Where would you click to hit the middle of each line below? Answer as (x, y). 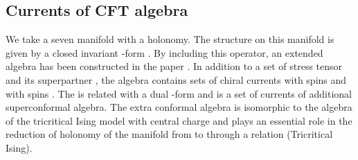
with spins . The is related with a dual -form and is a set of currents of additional (179, 93)
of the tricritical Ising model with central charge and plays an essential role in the (179, 120)
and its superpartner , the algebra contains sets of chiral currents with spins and (176, 79)
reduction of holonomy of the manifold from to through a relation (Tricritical (169, 134)
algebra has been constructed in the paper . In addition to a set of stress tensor (174, 66)
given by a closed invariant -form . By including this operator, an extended (164, 52)
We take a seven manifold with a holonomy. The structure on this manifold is (170, 39)
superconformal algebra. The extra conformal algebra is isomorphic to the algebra (179, 107)
